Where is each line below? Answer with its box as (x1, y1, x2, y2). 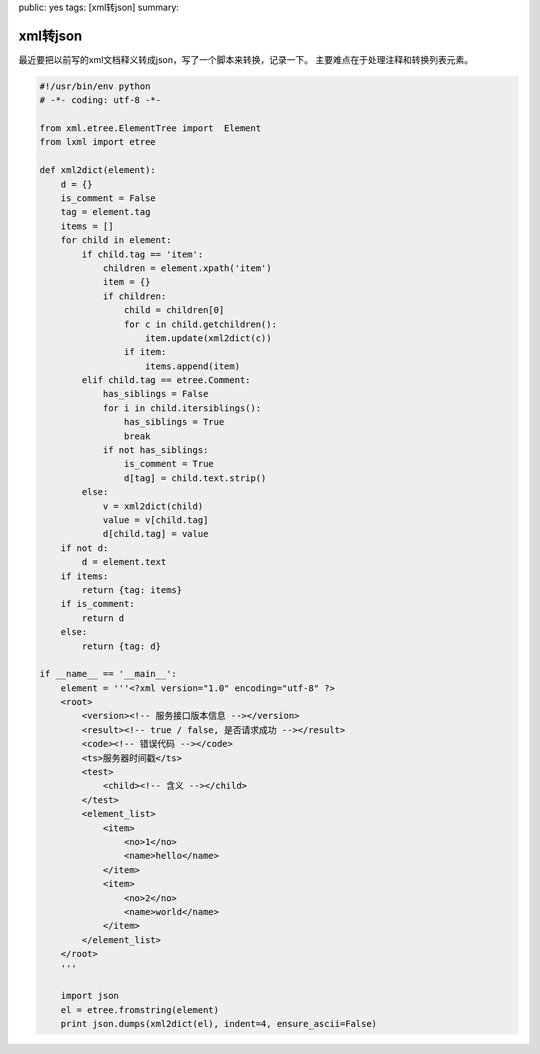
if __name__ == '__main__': (39, 668, 177, 680)
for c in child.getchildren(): (123, 318, 277, 330)
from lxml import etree (39, 136, 157, 148)
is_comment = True (123, 458, 214, 470)
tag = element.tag (60, 206, 151, 218)
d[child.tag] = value (102, 528, 209, 540)
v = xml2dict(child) (102, 500, 204, 512)
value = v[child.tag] (102, 515, 209, 525)
